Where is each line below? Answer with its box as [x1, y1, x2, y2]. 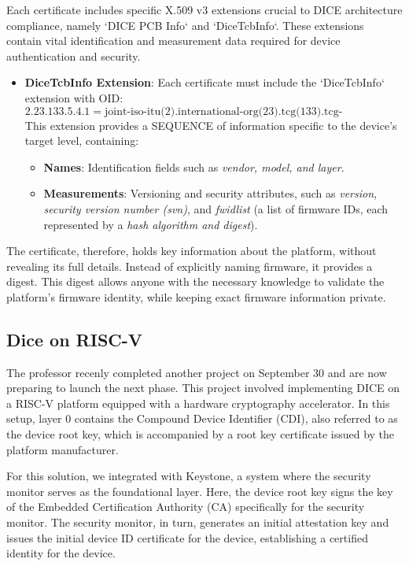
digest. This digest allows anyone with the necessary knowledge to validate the [6, 273, 385, 290]
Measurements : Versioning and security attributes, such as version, [43, 185, 378, 202]
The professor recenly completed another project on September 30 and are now [6, 364, 387, 380]
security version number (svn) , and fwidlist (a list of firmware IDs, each [43, 200, 389, 216]
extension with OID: [24, 89, 123, 105]
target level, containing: [24, 132, 139, 149]
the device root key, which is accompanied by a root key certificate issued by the [6, 426, 395, 442]
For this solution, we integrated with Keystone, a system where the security [6, 468, 371, 484]
